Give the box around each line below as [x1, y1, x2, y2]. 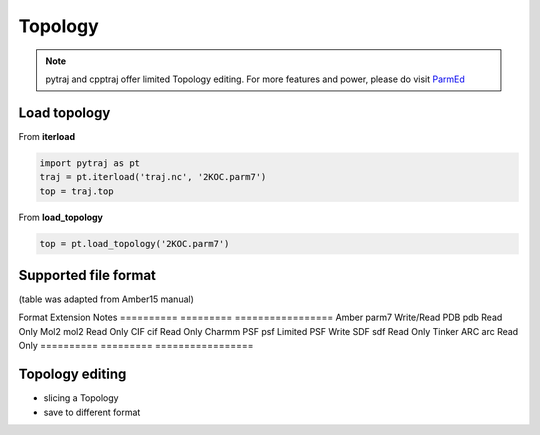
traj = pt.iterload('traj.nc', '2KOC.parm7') [39, 171, 267, 183]
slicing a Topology [43, 392, 119, 404]
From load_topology [18, 211, 104, 223]
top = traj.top [39, 185, 114, 197]
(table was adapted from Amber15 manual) [18, 293, 195, 305]
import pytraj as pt [39, 157, 140, 169]
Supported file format [18, 266, 157, 284]
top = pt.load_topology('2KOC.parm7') [39, 238, 230, 249]
